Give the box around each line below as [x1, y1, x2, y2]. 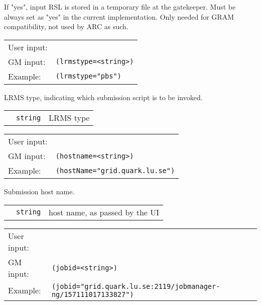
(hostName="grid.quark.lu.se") [55, 166, 175, 175]
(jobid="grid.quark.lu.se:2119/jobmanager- [51, 282, 220, 290]
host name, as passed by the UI [49, 206, 159, 218]
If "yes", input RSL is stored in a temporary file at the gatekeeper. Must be [4, 2, 236, 12]
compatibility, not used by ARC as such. [4, 21, 128, 32]
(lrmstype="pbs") [55, 72, 121, 81]
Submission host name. [4, 186, 75, 197]
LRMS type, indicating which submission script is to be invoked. [4, 92, 203, 102]
